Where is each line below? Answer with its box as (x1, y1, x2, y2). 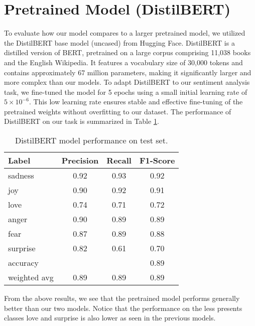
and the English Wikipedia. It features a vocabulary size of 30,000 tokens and (4, 57, 243, 67)
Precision (61, 154, 99, 167)
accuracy (8, 257, 39, 269)
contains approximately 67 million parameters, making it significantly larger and (4, 67, 251, 77)
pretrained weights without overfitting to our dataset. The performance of (4, 106, 231, 116)
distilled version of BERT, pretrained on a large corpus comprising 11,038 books (4, 47, 251, 58)
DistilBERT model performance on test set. (15, 134, 168, 146)
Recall (106, 154, 132, 167)
